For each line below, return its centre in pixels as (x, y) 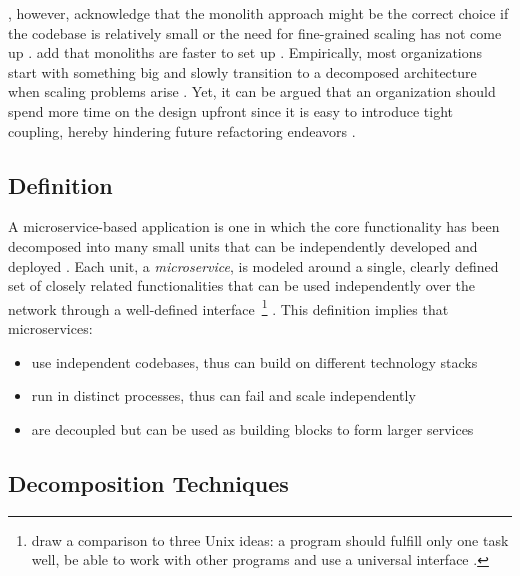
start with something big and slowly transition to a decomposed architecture (242, 71)
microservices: (50, 327)
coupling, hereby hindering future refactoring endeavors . (182, 130)
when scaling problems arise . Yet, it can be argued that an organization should (252, 91)
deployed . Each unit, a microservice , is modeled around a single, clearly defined (253, 265)
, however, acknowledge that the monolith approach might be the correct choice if (258, 13)
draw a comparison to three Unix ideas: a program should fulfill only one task (270, 539)
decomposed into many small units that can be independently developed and (243, 245)
